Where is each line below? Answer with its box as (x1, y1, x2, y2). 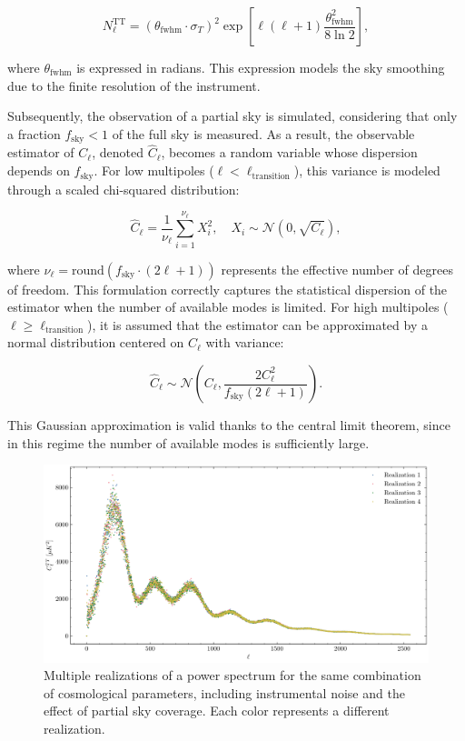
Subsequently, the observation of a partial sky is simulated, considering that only (7, 106, 458, 125)
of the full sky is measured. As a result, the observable (112, 124, 415, 143)
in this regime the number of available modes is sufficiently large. (7, 433, 370, 452)
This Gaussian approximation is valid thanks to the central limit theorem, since (7, 416, 450, 434)
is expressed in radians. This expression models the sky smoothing (76, 58, 445, 76)
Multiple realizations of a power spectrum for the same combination (44, 666, 421, 685)
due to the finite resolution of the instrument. (7, 75, 261, 95)
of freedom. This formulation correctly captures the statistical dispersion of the (7, 279, 448, 298)
